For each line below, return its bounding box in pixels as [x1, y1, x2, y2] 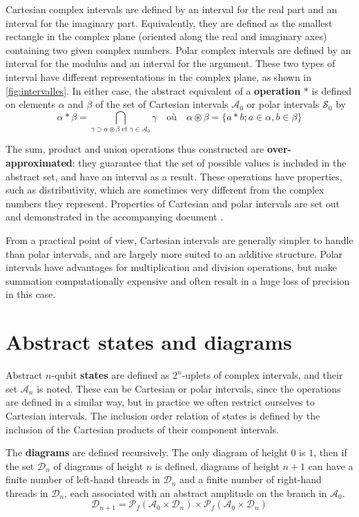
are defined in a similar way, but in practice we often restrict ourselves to [6, 395, 315, 409]
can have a [308, 458, 353, 473]
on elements [6, 97, 56, 111]
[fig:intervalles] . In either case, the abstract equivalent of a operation [6, 83, 301, 97]
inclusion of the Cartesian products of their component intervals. [6, 422, 279, 436]
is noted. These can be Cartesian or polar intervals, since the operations [37, 381, 341, 395]
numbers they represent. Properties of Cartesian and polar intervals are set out [6, 196, 340, 210]
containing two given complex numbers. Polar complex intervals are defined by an [6, 42, 351, 57]
